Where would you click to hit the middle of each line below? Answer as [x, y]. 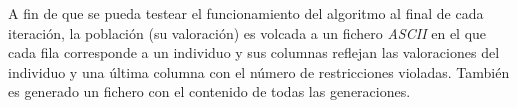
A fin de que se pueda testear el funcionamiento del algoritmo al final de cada [246, 13]
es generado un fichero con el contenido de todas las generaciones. [209, 91]
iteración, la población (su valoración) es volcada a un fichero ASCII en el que [247, 32]
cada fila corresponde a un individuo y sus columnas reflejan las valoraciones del [254, 52]
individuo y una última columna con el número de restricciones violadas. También [259, 71]
